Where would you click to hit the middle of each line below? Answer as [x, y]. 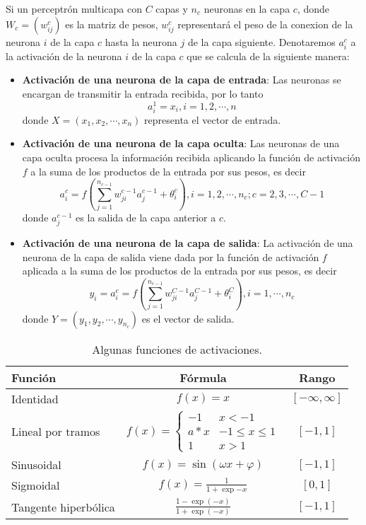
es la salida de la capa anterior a [146, 217]
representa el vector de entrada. [213, 119]
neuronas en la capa [247, 8]
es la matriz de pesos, [112, 24]
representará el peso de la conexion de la [265, 24]
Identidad [35, 398]
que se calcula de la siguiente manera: [268, 56]
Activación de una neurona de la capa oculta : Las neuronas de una [181, 143]
